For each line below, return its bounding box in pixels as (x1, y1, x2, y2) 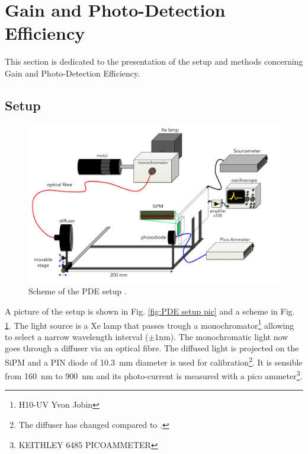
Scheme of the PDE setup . (28, 285, 127, 297)
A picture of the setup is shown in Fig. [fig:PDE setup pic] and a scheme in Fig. (5, 304, 295, 317)
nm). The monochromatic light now (159, 330, 288, 342)
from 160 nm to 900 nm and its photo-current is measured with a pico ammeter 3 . (5, 368, 303, 382)
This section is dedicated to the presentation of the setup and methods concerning (5, 55, 303, 68)
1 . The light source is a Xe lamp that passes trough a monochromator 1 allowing (5, 317, 294, 331)
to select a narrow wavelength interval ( (5, 330, 149, 342)
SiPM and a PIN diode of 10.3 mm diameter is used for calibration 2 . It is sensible (5, 354, 303, 368)
